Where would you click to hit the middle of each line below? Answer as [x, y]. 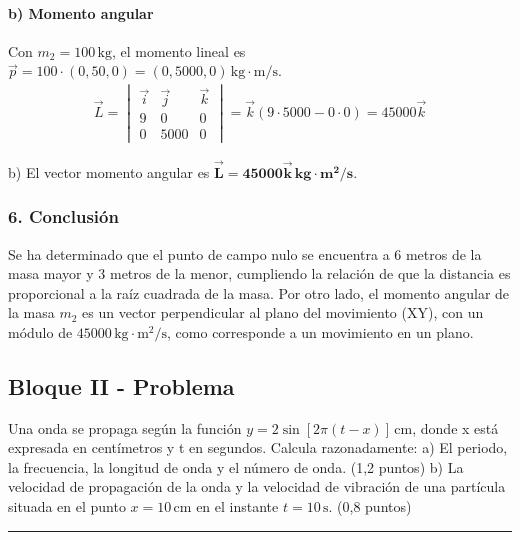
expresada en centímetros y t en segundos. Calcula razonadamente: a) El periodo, [258, 447]
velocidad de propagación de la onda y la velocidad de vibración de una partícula [257, 486]
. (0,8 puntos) [370, 506]
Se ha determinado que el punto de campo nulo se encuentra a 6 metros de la [245, 253]
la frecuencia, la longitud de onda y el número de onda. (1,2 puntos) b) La [236, 466]
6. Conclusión [63, 216]
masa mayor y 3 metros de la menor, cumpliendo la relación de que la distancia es [259, 273]
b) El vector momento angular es [109, 171]
